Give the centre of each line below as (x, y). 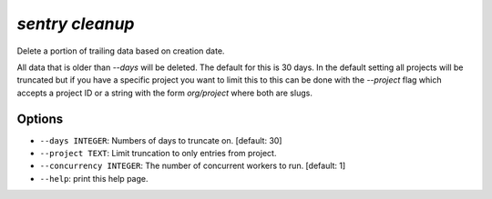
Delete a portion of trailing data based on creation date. (121, 51)
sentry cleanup (76, 24)
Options (40, 119)
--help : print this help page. (94, 178)
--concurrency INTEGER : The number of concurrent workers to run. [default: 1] (193, 166)
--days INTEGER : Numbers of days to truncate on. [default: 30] (161, 140)
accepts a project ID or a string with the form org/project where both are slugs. (165, 93)
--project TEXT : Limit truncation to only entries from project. (158, 154)
